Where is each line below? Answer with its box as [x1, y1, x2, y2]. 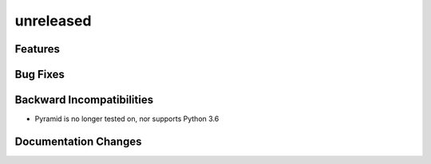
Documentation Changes [14, 135, 142, 148]
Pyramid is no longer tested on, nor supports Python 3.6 [34, 114, 219, 123]
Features [14, 42, 60, 56]
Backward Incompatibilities [14, 93, 154, 107]
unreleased [14, 12, 92, 29]
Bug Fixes [14, 68, 65, 81]
